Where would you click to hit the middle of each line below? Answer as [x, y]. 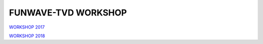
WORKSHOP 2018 [27, 36]
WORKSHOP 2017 [27, 27]
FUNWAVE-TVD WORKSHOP [68, 13]
